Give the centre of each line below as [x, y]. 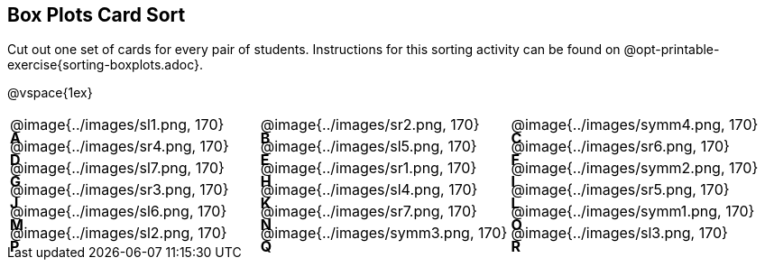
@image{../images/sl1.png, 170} [117, 125]
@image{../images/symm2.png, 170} [635, 168]
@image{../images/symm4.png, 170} [635, 125]
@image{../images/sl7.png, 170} [117, 168]
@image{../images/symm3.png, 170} [384, 233]
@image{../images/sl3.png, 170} [619, 233]
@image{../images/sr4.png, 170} [120, 147]
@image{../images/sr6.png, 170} [620, 147]
